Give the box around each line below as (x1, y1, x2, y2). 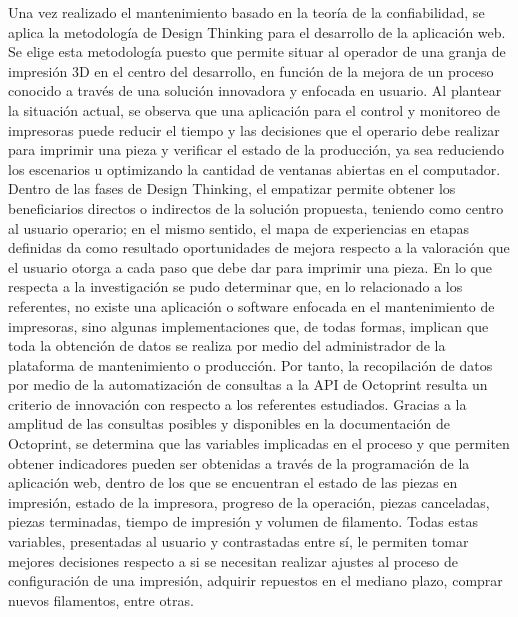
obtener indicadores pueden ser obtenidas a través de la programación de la (8, 452, 470, 473)
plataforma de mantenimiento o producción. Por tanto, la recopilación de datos (8, 354, 493, 375)
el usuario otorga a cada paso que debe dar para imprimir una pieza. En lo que (8, 256, 492, 277)
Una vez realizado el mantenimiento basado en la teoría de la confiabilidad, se (8, 2, 485, 22)
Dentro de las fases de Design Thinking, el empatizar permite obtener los (8, 178, 456, 199)
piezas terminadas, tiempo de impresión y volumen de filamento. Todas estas (8, 511, 478, 532)
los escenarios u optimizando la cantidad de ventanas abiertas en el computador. (8, 158, 501, 179)
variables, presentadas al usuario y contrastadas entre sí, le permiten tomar (8, 531, 469, 552)
